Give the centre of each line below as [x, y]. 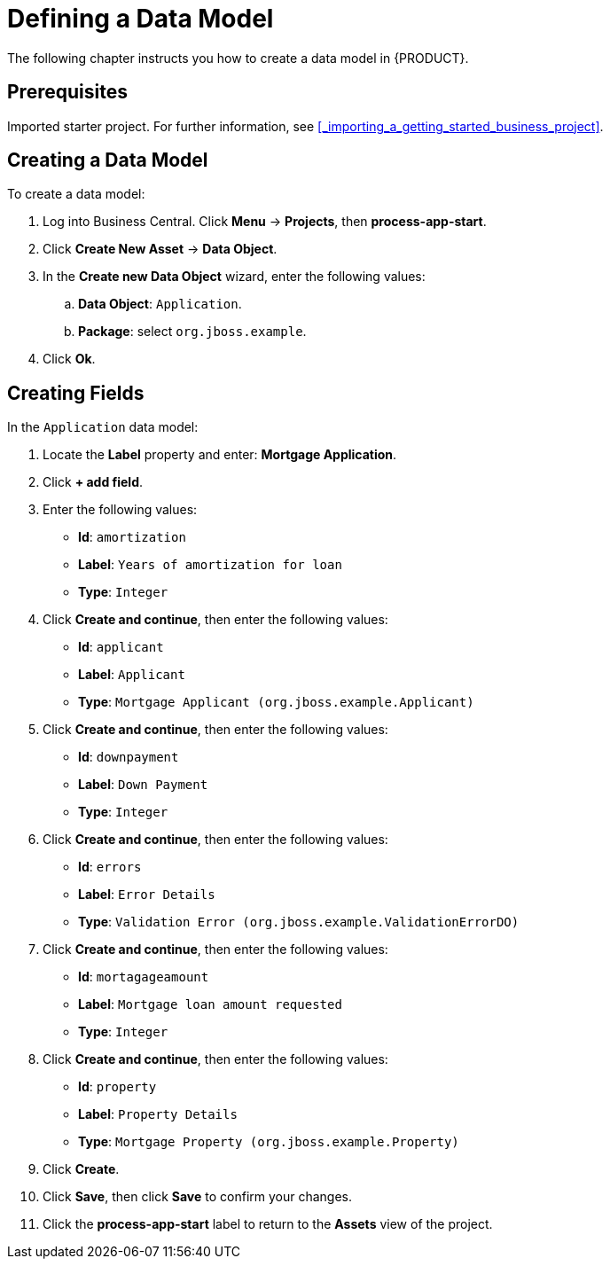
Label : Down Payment [143, 785]
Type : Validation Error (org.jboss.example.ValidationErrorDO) [299, 922]
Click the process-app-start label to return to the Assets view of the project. [268, 1224]
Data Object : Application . [160, 304]
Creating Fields [76, 393]
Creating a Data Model [108, 160]
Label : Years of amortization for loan [210, 565]
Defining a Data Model [141, 19]
